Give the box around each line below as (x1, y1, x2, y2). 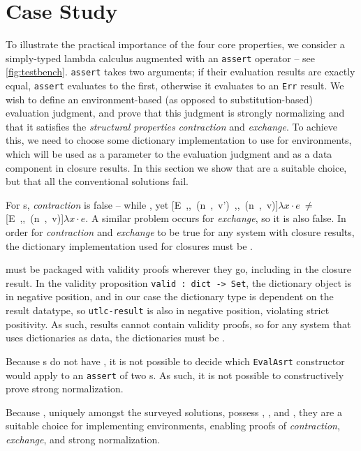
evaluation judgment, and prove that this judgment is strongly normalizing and (6, 105, 345, 120)
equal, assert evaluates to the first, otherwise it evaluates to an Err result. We (6, 78, 344, 93)
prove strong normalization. (6, 381, 124, 396)
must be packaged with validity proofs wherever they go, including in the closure (6, 262, 352, 276)
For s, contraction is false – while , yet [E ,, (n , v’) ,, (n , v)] (6, 197, 279, 212)
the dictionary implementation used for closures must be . (6, 238, 253, 253)
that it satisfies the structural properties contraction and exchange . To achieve (6, 119, 338, 133)
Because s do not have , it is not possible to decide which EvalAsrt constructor (6, 353, 345, 368)
